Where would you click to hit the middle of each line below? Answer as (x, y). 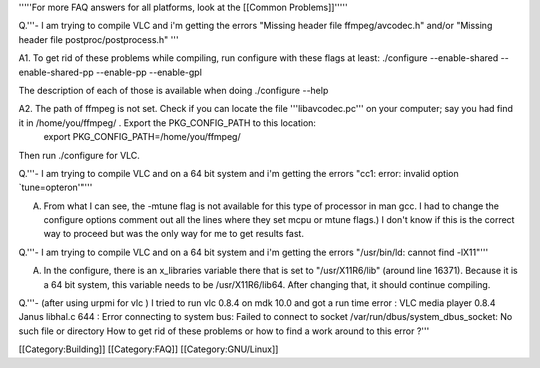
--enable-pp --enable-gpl (148, 72)
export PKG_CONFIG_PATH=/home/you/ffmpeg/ (142, 137)
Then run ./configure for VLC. (79, 155)
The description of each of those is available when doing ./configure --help (173, 90)
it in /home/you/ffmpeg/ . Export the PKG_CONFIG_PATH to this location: (167, 122)
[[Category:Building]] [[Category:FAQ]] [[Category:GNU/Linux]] (148, 349)
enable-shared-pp (56, 72)
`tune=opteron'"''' (55, 187)
